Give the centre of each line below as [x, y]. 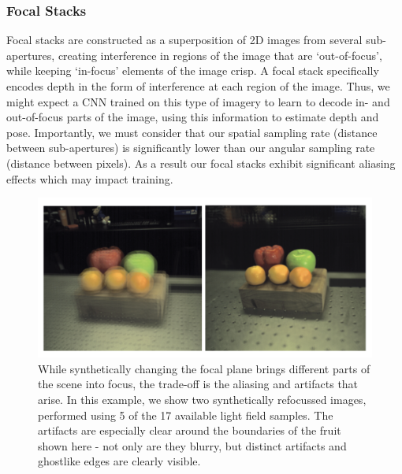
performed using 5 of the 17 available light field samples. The [186, 415]
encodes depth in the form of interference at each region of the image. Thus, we [198, 86]
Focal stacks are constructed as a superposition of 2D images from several [184, 40]
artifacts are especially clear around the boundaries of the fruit [190, 430]
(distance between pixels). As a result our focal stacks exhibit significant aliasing [201, 163]
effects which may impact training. [90, 178]
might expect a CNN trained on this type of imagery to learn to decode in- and [198, 101]
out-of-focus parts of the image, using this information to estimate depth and [193, 117]
